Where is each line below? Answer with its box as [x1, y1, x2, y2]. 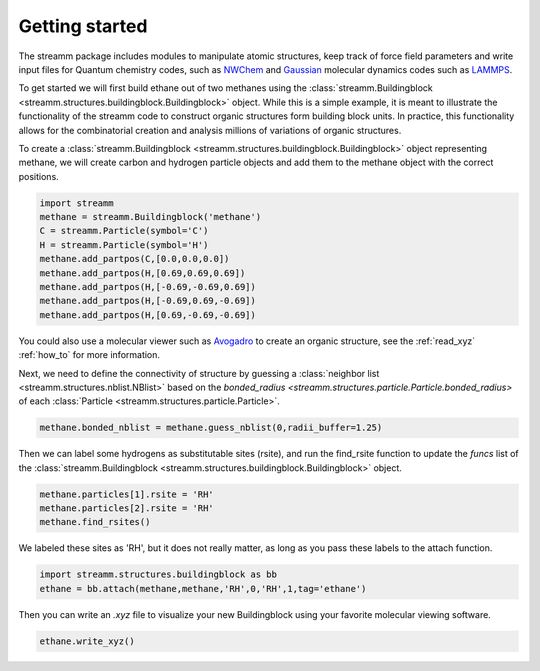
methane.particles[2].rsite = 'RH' [39, 503, 214, 514]
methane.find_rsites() [39, 516, 151, 528]
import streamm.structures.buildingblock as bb [39, 569, 277, 580]
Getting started [18, 15, 148, 37]
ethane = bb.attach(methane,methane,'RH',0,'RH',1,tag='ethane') [39, 583, 367, 594]
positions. [18, 170, 59, 182]
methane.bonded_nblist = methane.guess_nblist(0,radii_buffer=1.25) [39, 422, 383, 434]
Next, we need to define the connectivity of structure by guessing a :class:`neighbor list [18, 367, 380, 379]
